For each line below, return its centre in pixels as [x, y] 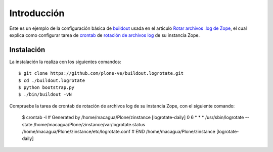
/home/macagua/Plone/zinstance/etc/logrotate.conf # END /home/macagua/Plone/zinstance [119, 131]
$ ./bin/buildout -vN [45, 94]
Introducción [37, 13]
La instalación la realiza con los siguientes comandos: [65, 62]
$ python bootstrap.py [47, 88]
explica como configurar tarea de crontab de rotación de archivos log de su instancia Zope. [105, 35]
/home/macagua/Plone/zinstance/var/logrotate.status [89, 124]
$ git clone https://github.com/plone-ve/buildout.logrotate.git [101, 73]
